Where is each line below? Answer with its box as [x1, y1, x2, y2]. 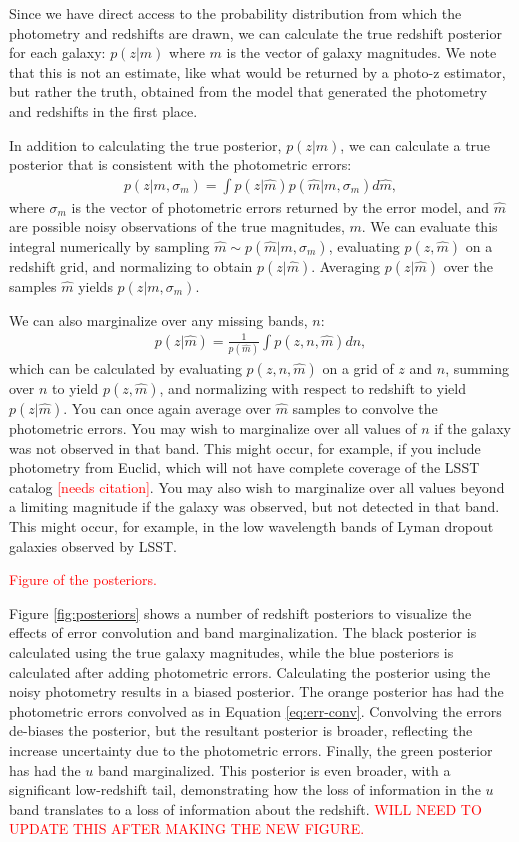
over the [443, 255, 494, 276]
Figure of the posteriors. [9, 569, 157, 590]
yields [78, 275, 113, 296]
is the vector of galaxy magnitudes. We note [226, 42, 497, 63]
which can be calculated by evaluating [9, 358, 242, 379]
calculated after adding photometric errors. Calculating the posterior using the [9, 661, 491, 682]
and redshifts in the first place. [9, 100, 198, 121]
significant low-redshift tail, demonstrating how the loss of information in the [9, 779, 481, 800]
